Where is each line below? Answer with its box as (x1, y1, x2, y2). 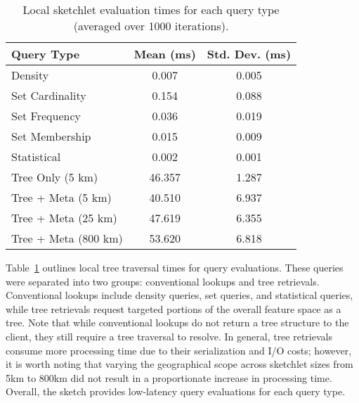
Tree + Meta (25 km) (11, 210, 117, 226)
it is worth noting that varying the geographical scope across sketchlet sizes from (6, 357, 353, 371)
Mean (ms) (133, 46, 196, 62)
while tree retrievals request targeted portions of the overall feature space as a (6, 301, 341, 316)
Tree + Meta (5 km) (11, 189, 112, 205)
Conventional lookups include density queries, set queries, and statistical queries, (6, 288, 353, 302)
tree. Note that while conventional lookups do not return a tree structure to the (6, 315, 349, 330)
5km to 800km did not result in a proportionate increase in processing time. (6, 370, 332, 385)
